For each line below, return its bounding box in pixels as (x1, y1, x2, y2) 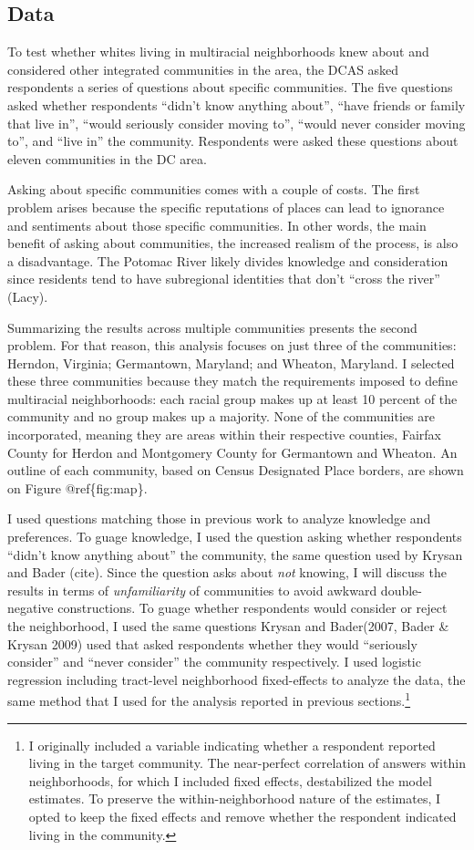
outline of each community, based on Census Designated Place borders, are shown (7, 461, 464, 480)
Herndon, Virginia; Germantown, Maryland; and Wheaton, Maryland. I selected (7, 353, 455, 372)
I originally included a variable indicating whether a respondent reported (28, 735, 436, 754)
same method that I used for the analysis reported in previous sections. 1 (7, 689, 411, 710)
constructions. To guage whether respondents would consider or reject (57, 598, 448, 617)
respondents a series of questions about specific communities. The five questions (7, 78, 453, 97)
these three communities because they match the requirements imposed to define (7, 371, 458, 390)
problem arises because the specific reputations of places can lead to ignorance (7, 197, 445, 216)
